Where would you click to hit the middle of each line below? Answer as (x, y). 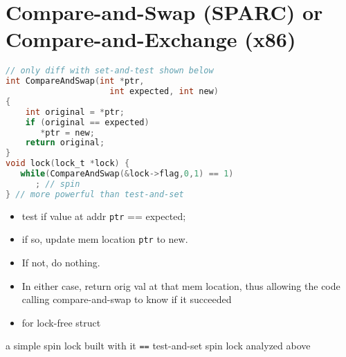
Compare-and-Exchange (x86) (151, 39)
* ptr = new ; (67, 132)
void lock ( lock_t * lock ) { (68, 164)
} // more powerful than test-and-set (95, 194)
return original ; (65, 143)
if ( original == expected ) (87, 122)
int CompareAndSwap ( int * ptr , (75, 81)
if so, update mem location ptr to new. (105, 239)
